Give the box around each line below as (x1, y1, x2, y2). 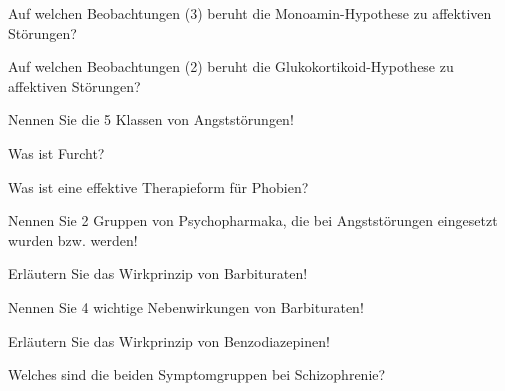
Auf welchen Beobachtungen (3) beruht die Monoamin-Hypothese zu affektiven (8, 3, 492, 23)
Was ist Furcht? (8, 142, 105, 163)
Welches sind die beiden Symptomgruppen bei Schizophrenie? (8, 364, 386, 385)
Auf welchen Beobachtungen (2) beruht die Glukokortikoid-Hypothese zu (8, 56, 454, 77)
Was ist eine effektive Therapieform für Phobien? (8, 176, 309, 197)
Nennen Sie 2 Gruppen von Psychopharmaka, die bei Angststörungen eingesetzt (8, 210, 498, 231)
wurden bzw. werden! (8, 229, 138, 250)
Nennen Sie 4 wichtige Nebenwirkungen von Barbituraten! (8, 296, 364, 317)
